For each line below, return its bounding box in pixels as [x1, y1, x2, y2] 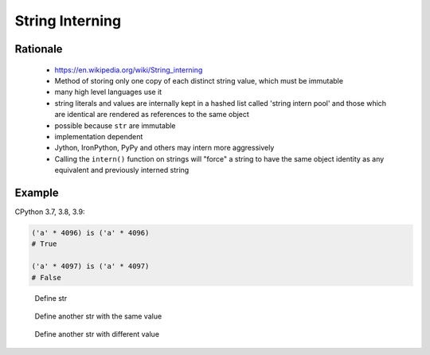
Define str [34, 293, 68, 302]
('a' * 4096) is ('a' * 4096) [31, 228, 150, 237]
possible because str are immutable [54, 120, 176, 131]
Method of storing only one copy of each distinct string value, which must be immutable [54, 76, 344, 85]
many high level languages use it [54, 88, 162, 97]
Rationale [14, 42, 63, 56]
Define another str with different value [34, 330, 159, 339]
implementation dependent [54, 131, 143, 141]
